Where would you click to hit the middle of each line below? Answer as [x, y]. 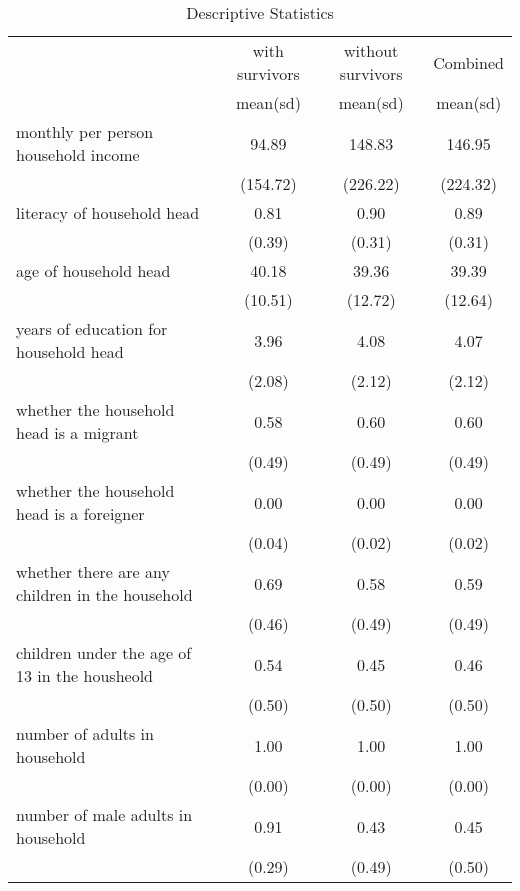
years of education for [92, 328]
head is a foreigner [80, 513]
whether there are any [93, 571]
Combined [468, 62]
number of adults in [85, 733]
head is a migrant [77, 432]
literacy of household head [108, 212]
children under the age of [104, 652]
